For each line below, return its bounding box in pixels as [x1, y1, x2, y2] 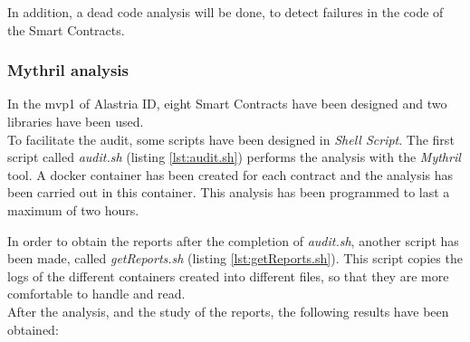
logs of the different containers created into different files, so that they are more [7, 266, 449, 285]
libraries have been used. [7, 112, 144, 130]
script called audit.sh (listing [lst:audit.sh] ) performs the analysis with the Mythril [7, 147, 461, 166]
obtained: [7, 319, 59, 338]
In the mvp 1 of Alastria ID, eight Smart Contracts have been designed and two [7, 94, 447, 113]
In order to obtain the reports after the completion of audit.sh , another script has [7, 231, 459, 250]
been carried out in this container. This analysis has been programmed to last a [7, 183, 450, 202]
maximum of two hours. [7, 200, 139, 219]
